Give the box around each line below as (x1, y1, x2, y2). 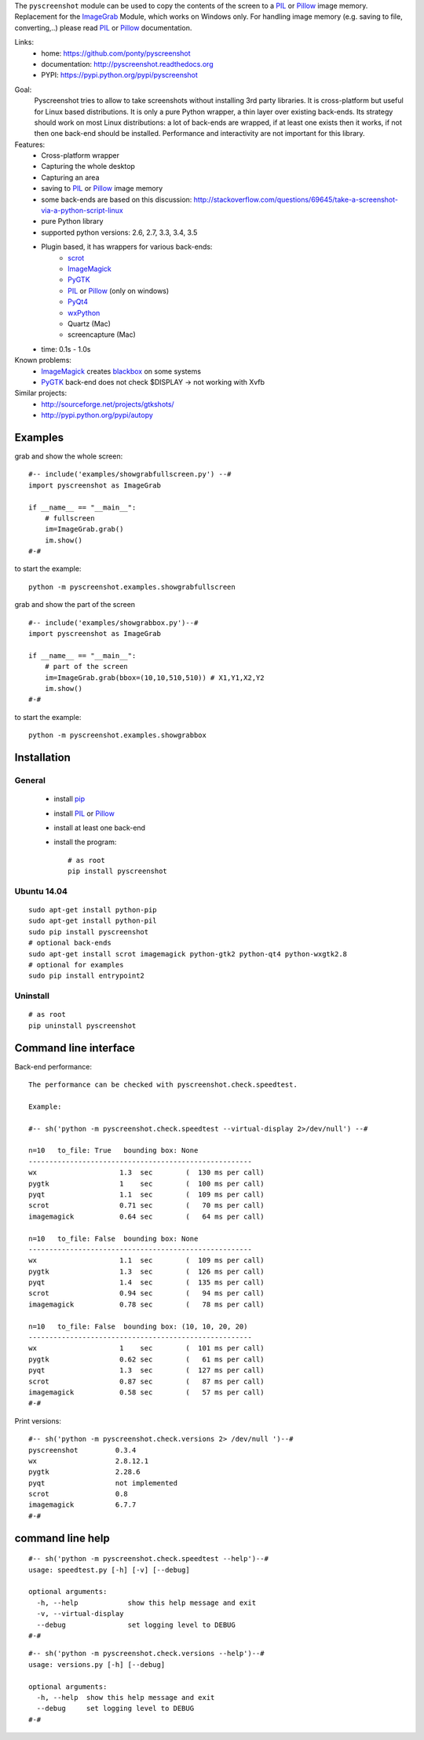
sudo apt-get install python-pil (28, 916, 157, 926)
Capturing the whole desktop (41, 162, 135, 171)
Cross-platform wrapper (41, 151, 119, 160)
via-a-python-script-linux (41, 206, 123, 215)
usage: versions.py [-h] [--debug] (28, 1660, 166, 1669)
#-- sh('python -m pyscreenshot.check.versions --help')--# (28, 1649, 265, 1658)
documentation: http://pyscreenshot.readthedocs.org (41, 59, 214, 68)
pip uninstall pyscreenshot (28, 1021, 137, 1030)
